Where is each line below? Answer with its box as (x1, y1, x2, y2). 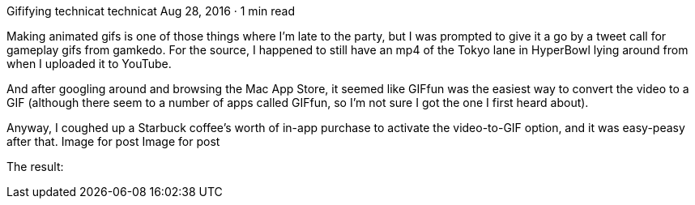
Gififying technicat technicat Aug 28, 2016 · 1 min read (6, 4, 295, 18)
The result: (6, 160, 64, 173)
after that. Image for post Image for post (6, 135, 220, 148)
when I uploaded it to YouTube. (6, 57, 172, 70)
